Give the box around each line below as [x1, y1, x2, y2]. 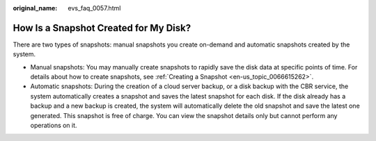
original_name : [13, 4, 58, 12]
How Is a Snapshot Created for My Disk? [13, 22, 191, 34]
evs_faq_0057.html [68, 4, 121, 12]
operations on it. [30, 122, 77, 130]
